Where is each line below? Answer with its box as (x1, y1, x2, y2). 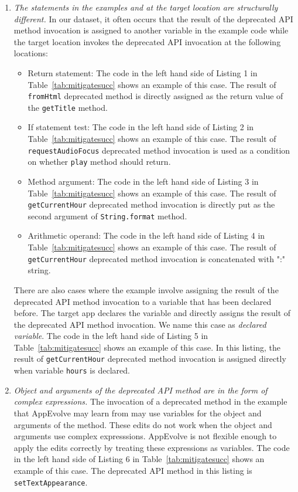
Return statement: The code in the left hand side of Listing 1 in (28, 66, 258, 79)
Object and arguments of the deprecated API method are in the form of (13, 384, 268, 396)
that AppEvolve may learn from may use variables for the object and (13, 406, 262, 419)
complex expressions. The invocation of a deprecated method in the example (13, 395, 287, 408)
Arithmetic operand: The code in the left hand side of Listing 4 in (28, 229, 265, 242)
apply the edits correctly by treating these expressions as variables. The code (13, 441, 290, 453)
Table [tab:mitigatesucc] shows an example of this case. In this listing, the (13, 341, 280, 353)
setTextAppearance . (13, 476, 88, 488)
